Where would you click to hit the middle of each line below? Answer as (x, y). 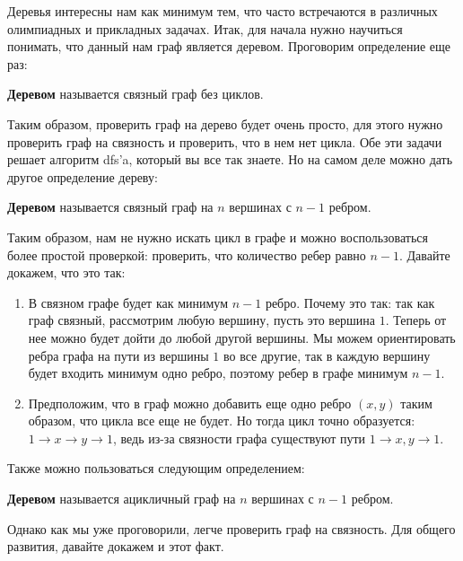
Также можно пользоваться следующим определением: (156, 468)
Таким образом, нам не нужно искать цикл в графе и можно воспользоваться (218, 237)
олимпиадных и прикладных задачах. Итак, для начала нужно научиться (205, 28)
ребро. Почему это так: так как (350, 302)
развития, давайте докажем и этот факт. (116, 546)
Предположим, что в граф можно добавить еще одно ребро (190, 403)
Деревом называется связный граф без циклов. (135, 94)
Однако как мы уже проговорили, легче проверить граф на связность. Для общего (231, 528)
